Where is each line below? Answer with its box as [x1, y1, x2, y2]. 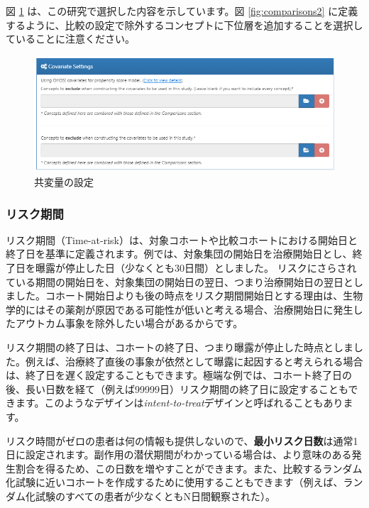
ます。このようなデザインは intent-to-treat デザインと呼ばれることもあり [15, 395, 343, 410]
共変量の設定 [34, 175, 94, 189]
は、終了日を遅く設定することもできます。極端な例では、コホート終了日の [6, 368, 353, 382]
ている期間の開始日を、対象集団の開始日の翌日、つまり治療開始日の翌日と [6, 274, 353, 289]
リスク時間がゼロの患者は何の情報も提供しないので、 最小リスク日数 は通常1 [6, 433, 358, 448]
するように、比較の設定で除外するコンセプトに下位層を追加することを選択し [6, 17, 363, 32]
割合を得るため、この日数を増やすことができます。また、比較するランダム [15, 460, 363, 475]
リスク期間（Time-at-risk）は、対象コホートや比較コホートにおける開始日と [6, 232, 358, 247]
